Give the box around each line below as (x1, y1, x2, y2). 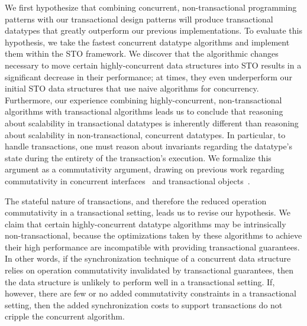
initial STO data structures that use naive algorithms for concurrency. (5, 82, 259, 94)
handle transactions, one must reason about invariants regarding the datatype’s (5, 140, 293, 152)
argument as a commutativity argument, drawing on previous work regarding (5, 163, 285, 175)
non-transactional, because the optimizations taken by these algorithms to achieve (5, 229, 302, 242)
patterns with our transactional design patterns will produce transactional (5, 12, 273, 25)
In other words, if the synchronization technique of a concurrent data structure (5, 252, 291, 265)
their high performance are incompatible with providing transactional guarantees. (5, 240, 300, 253)
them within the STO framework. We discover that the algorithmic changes (5, 47, 279, 60)
